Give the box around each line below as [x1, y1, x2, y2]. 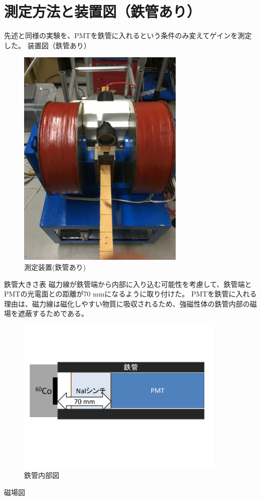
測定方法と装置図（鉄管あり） [4, 1, 201, 22]
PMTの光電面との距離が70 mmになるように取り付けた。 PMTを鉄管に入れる [4, 288, 257, 299]
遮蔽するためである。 [18, 308, 88, 319]
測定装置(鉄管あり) [24, 262, 86, 272]
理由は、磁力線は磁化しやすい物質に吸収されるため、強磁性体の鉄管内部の [4, 298, 250, 309]
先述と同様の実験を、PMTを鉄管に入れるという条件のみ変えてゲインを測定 [4, 30, 252, 41]
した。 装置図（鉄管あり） [4, 40, 91, 50]
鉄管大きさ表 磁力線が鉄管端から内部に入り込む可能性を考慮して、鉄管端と [4, 278, 252, 289]
